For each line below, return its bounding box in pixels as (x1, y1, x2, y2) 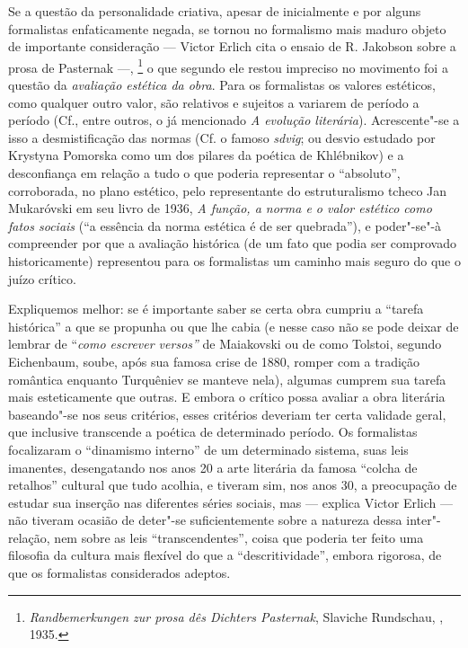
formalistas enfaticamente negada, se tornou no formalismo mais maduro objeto (8, 19, 446, 38)
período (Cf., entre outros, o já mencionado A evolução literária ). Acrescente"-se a (8, 111, 460, 129)
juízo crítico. (8, 269, 76, 288)
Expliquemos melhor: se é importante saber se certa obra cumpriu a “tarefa (8, 299, 424, 318)
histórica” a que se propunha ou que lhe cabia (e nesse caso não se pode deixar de (8, 316, 459, 335)
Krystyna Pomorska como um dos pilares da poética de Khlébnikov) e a (8, 146, 404, 164)
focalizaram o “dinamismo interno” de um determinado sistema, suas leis (8, 439, 409, 458)
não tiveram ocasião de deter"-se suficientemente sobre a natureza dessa (8, 510, 402, 529)
